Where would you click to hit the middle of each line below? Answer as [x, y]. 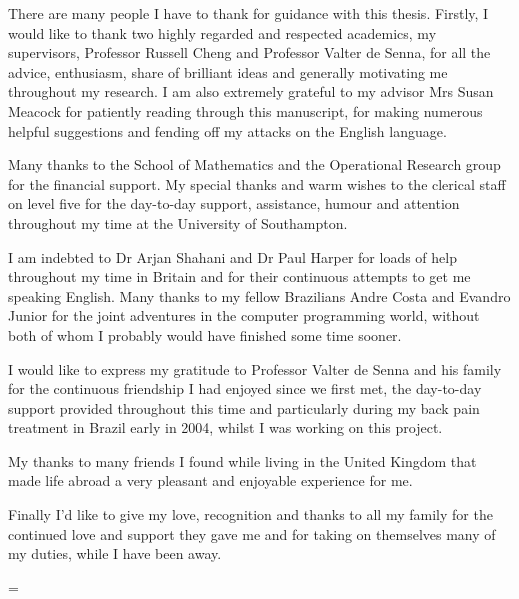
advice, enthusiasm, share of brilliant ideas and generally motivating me [228, 71]
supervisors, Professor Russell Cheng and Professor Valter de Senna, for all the [249, 52]
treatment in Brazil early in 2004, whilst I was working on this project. [225, 427]
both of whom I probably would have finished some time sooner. [205, 334]
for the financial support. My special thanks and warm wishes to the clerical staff [257, 183]
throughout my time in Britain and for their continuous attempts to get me [239, 276]
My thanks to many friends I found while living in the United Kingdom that [242, 460]
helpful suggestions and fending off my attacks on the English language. [227, 130]
